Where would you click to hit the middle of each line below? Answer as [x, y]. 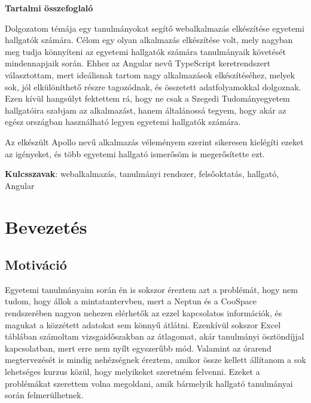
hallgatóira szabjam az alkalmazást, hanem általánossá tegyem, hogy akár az [146, 110]
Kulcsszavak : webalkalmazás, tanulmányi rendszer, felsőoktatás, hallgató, [142, 174]
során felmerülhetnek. [44, 395]
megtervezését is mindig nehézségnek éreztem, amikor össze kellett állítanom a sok [155, 360]
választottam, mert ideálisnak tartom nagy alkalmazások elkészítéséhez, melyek [150, 74]
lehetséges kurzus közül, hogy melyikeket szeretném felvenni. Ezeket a [132, 372]
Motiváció [36, 265]
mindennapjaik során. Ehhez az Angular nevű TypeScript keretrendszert [138, 63]
